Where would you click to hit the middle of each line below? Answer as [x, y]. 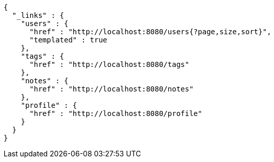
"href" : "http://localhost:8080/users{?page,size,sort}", [150, 32]
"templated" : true [68, 40]
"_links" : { [38, 15]
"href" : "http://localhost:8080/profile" [116, 113]
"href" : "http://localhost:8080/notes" [111, 89]
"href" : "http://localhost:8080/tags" [109, 64]
